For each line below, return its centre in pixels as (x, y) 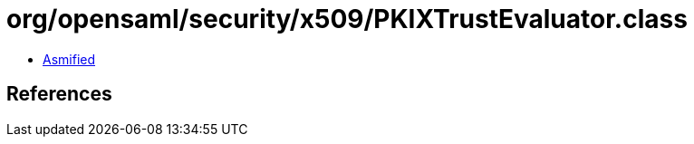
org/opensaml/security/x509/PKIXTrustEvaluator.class (347, 19)
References (59, 94)
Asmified (69, 59)
